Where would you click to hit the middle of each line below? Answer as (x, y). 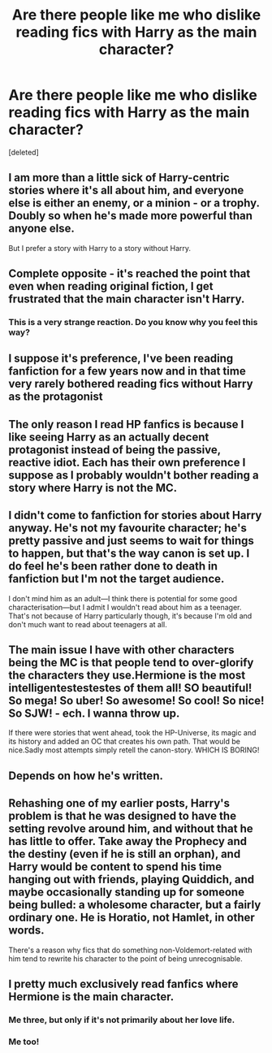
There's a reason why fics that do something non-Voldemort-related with (130, 950)
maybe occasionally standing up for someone (127, 893)
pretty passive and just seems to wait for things (131, 541)
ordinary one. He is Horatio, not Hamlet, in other (132, 918)
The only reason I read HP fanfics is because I (126, 424)
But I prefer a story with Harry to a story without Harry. (100, 248)
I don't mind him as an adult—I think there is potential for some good (123, 598)
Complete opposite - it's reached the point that (130, 274)
